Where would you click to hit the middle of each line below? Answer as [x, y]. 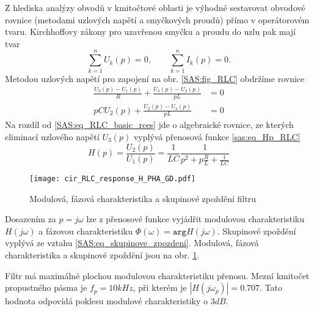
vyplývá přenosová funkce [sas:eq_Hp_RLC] [217, 137]
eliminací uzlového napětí [52, 137]
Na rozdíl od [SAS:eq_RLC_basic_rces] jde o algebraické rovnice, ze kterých [149, 125]
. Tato [271, 287]
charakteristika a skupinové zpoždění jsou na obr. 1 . [102, 254]
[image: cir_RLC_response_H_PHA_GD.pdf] [113, 178]
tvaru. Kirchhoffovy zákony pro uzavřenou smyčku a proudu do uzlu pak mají [150, 32]
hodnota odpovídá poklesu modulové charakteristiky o [107, 301]
